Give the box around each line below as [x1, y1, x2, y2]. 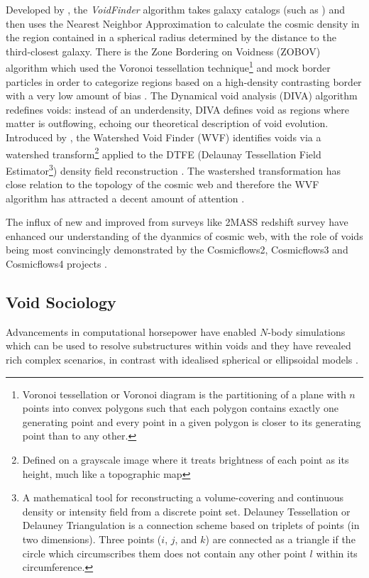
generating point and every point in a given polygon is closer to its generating [22, 414, 361, 429]
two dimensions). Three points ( [22, 531, 162, 546]
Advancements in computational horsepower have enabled [6, 324, 257, 339]
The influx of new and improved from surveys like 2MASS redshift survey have [6, 214, 348, 229]
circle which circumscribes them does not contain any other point [22, 545, 307, 560]
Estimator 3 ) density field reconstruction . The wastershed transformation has [6, 160, 341, 178]
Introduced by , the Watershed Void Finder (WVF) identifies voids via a [6, 130, 321, 144]
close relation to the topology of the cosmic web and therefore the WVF [6, 177, 319, 192]
